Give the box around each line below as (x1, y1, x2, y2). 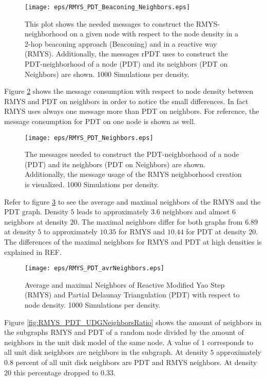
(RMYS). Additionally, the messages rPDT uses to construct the (25, 48, 228, 59)
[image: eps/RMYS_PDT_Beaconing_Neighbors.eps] (25, 4, 191, 11)
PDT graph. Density (4, 206, 69, 217)
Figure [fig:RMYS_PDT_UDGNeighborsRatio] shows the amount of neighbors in (4, 316, 262, 327)
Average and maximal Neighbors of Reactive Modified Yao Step (25, 279, 225, 290)
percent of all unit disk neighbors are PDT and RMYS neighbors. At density (15, 357, 257, 367)
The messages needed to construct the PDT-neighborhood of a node (25, 149, 239, 159)
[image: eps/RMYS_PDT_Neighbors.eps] (25, 134, 154, 142)
